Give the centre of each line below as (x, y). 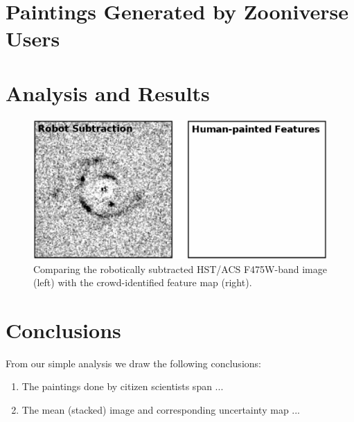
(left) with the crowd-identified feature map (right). (143, 282)
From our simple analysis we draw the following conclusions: (133, 363)
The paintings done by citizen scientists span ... (123, 386)
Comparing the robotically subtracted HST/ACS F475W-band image (180, 269)
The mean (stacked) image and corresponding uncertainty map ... (161, 410)
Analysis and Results (108, 93)
